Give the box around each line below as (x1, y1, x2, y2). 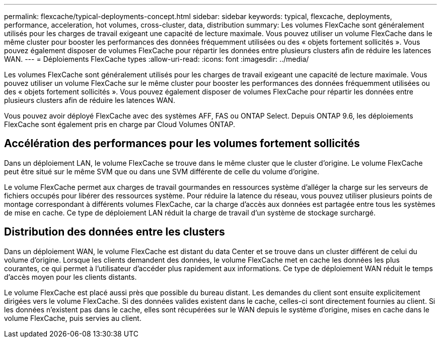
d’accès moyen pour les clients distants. (4, 272, 137, 281)
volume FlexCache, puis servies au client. (4, 313, 141, 322)
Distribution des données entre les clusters (4, 225, 225, 239)
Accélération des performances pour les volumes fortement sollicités (4, 137, 360, 150)
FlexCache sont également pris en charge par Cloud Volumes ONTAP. (4, 120, 236, 129)
